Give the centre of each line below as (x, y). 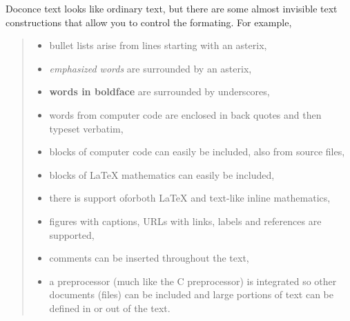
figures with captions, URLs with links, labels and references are (185, 221)
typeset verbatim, (86, 128)
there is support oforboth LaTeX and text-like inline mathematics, (190, 198)
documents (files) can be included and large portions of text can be (191, 294)
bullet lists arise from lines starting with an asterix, (158, 45)
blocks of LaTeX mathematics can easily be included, (162, 174)
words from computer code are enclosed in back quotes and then (185, 114)
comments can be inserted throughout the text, (149, 258)
